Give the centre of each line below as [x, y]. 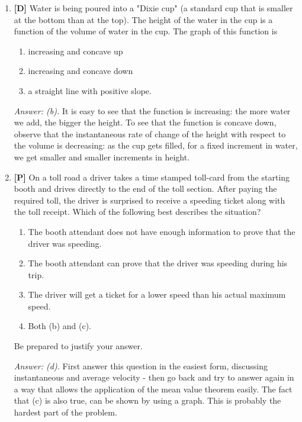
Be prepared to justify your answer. [78, 346]
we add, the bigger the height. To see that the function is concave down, [145, 122]
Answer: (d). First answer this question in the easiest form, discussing [141, 365]
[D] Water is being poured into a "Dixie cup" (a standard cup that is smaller [153, 8]
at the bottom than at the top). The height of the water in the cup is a [143, 19]
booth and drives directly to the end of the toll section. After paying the [145, 189]
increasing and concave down [81, 71]
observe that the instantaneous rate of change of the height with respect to [150, 133]
